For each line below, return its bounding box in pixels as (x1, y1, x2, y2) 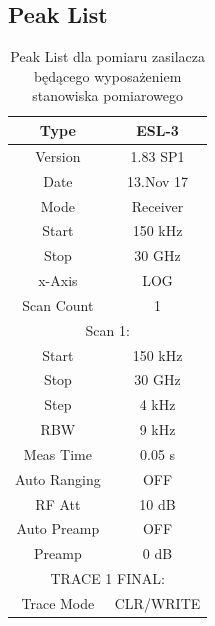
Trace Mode (21, 593, 95, 614)
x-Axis (38, 270, 78, 291)
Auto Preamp (16, 518, 100, 539)
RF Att (35, 493, 81, 514)
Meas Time (23, 443, 92, 464)
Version (35, 145, 81, 166)
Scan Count (22, 294, 94, 315)
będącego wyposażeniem (33, 65, 182, 86)
